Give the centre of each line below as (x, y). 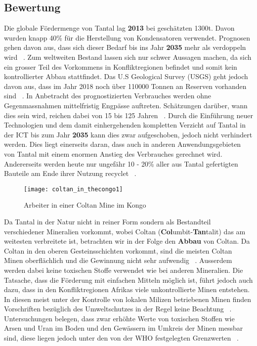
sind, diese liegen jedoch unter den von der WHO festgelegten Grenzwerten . (121, 338)
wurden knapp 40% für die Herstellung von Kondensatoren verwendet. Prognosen (127, 37)
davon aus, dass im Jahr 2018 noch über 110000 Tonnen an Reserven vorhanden (125, 86)
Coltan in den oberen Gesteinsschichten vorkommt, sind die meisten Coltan (118, 250)
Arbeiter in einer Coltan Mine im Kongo (85, 205)
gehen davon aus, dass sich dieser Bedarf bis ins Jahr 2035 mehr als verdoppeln (125, 47)
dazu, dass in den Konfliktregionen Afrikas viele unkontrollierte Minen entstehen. (127, 289)
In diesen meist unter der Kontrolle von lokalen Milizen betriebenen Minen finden (128, 299)
